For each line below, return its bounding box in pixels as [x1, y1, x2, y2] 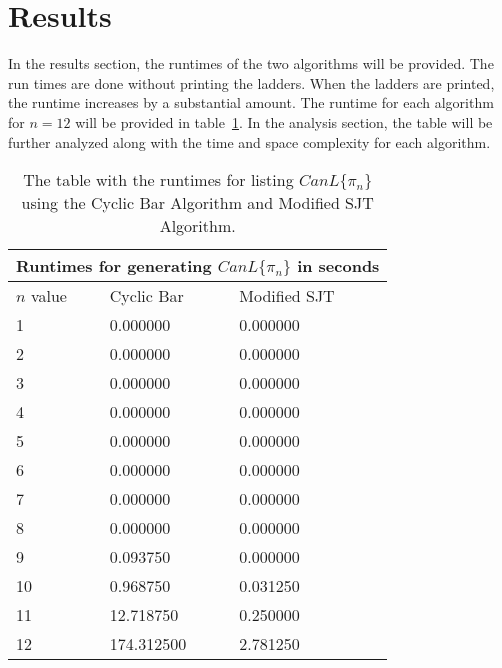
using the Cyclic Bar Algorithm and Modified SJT [21, 191, 374, 215]
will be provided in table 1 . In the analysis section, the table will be [75, 111, 493, 132]
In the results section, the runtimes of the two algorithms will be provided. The [8, 53, 494, 74]
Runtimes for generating [16, 254, 212, 278]
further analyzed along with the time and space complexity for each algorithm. [8, 131, 491, 152]
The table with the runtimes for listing [23, 168, 294, 192]
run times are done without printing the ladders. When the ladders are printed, [8, 72, 495, 93]
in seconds [297, 254, 380, 278]
